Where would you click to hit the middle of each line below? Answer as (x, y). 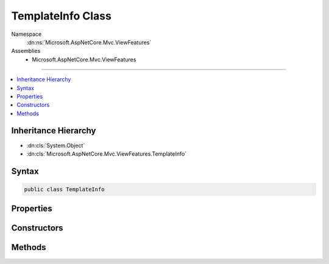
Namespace (27, 34)
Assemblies (26, 51)
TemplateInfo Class (62, 16)
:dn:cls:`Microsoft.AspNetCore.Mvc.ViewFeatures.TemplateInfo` (107, 154)
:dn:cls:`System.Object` (56, 145)
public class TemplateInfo (64, 189)
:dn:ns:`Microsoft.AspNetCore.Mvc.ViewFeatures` (89, 42)
